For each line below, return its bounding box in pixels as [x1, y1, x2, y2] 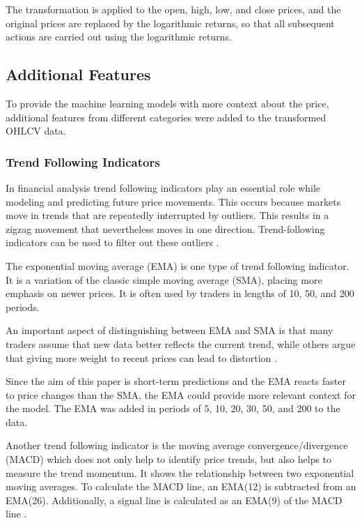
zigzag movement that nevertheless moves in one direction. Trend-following [6, 221, 325, 236]
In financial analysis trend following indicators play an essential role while [6, 180, 321, 195]
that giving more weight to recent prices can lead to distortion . [6, 350, 277, 365]
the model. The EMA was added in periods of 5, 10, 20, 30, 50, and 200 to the [6, 401, 340, 416]
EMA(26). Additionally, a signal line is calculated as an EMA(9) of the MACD [6, 492, 343, 507]
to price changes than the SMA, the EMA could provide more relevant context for [6, 387, 356, 402]
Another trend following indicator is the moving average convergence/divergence [6, 438, 348, 453]
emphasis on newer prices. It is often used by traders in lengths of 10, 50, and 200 [6, 286, 354, 301]
